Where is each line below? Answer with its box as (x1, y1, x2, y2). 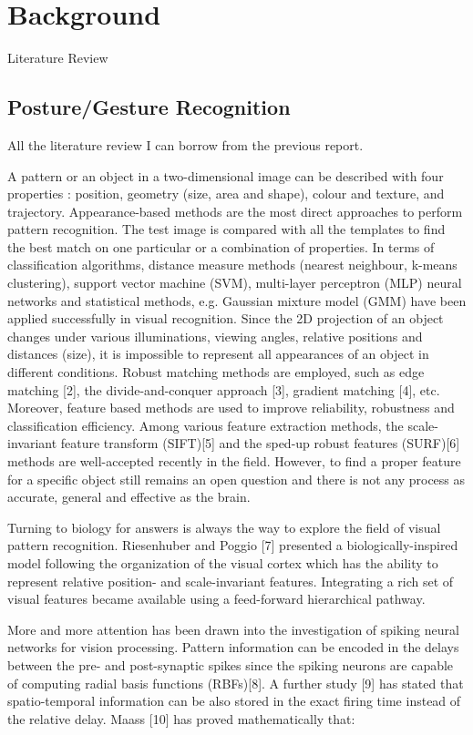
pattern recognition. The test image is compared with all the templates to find (7, 219, 446, 239)
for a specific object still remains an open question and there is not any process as (7, 469, 466, 488)
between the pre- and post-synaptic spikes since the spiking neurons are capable (7, 655, 454, 674)
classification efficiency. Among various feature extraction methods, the (7, 415, 404, 434)
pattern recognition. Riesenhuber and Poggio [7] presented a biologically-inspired (7, 536, 458, 555)
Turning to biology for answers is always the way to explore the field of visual (7, 517, 441, 536)
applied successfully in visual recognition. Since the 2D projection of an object (7, 309, 444, 328)
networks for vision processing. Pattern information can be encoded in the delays (7, 638, 459, 657)
